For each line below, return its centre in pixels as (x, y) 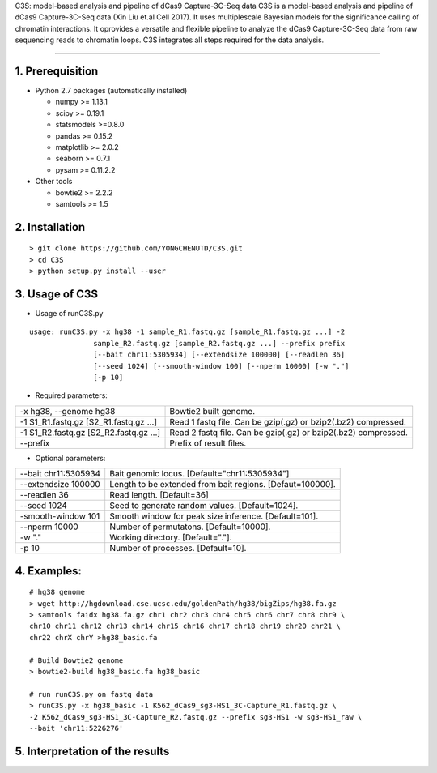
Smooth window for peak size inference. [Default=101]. (214, 516)
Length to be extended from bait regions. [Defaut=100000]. (223, 485)
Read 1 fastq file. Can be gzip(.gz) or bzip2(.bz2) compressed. (288, 421)
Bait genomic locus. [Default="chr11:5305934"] (199, 474)
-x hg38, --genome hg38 (68, 411)
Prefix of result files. (208, 443)
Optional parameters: (70, 458)
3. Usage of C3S (57, 294)
